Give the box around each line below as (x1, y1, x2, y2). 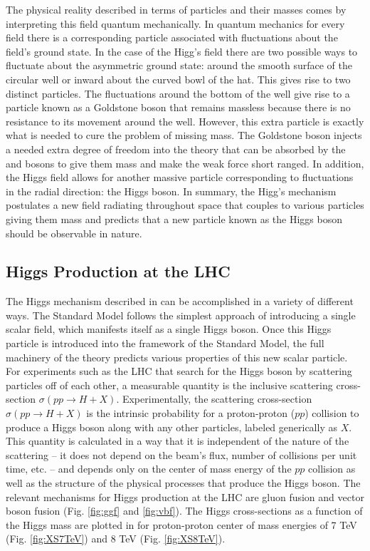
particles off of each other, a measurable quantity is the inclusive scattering (6, 377, 333, 392)
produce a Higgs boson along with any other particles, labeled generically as (6, 419, 337, 434)
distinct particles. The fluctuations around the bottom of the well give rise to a (6, 86, 350, 101)
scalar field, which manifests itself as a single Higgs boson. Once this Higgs (6, 321, 332, 336)
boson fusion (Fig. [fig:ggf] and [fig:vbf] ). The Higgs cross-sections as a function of (6, 503, 363, 518)
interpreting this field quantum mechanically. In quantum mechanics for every (6, 16, 345, 31)
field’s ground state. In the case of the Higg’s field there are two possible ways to (6, 43, 358, 58)
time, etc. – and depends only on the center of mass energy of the (6, 461, 292, 476)
